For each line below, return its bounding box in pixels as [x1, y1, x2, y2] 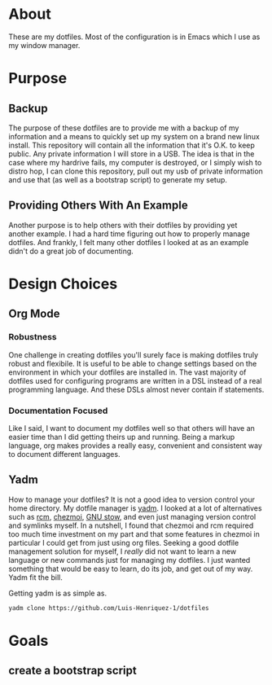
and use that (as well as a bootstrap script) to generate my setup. [8, 174, 228, 184]
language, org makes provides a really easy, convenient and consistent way [8, 441, 263, 450]
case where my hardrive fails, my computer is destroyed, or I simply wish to [8, 157, 262, 167]
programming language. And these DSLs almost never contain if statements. [8, 384, 265, 394]
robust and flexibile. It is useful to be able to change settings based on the [8, 358, 257, 368]
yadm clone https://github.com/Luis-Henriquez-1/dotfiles [8, 604, 209, 612]
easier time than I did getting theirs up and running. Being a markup [8, 432, 235, 441]
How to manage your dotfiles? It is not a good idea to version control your [8, 494, 255, 504]
